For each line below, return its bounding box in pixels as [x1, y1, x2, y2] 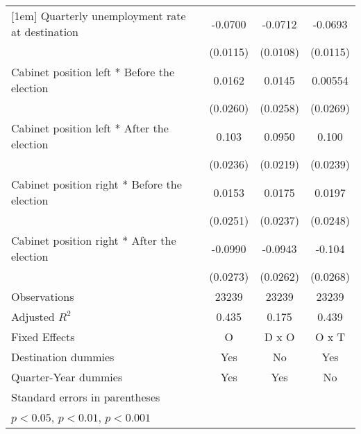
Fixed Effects [11, 329, 75, 345]
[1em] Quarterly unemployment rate [11, 8, 186, 24]
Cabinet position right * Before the [11, 176, 182, 192]
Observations [11, 288, 74, 304]
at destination [11, 24, 78, 40]
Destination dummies [11, 349, 115, 365]
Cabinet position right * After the [11, 232, 176, 248]
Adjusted [11, 309, 55, 324]
